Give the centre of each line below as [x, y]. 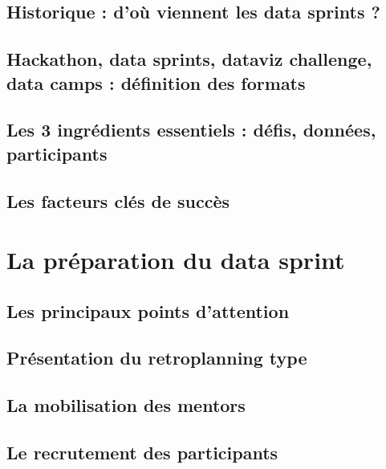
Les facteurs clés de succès [118, 200]
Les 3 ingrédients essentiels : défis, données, [191, 130]
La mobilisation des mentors [126, 405]
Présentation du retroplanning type [157, 358]
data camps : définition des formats [156, 82]
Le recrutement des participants [142, 453]
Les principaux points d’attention [148, 310]
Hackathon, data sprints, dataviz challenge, [189, 59]
